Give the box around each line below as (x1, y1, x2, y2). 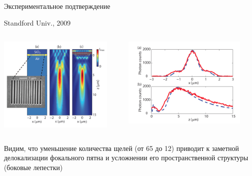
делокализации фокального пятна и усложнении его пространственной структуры (4, 152, 249, 163)
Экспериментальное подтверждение (4, 1, 110, 11)
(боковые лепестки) (4, 162, 63, 172)
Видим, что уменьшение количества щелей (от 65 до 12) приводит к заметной (4, 143, 239, 153)
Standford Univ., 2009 (4, 17, 71, 28)
